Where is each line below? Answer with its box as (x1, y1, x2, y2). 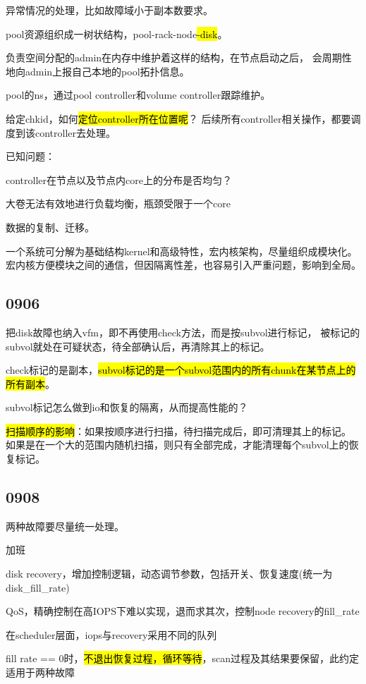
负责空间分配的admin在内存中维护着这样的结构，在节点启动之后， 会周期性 (6, 50, 352, 65)
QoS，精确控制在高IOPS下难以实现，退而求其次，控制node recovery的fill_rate (6, 604, 360, 618)
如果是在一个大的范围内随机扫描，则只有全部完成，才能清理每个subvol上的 (6, 437, 349, 452)
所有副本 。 (6, 376, 55, 391)
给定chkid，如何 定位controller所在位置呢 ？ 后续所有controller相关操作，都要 (6, 111, 351, 126)
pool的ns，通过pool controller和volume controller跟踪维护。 (6, 87, 271, 102)
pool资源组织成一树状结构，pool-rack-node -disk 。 (6, 26, 228, 41)
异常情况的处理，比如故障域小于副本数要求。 (6, 3, 213, 17)
